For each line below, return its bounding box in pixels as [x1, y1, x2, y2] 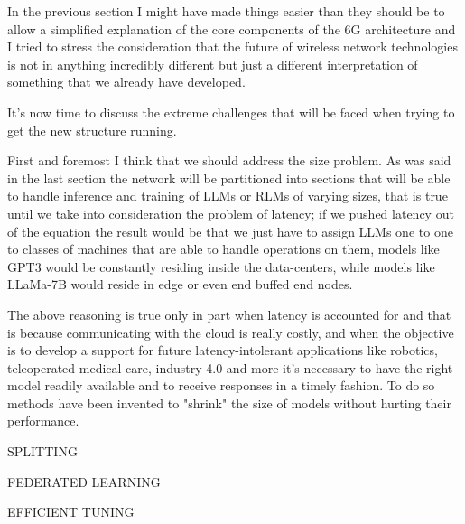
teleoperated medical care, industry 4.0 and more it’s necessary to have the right [7, 358, 453, 377]
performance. [7, 411, 79, 430]
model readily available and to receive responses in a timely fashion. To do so [7, 376, 435, 395]
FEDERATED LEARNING [7, 472, 161, 491]
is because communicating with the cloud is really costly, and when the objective [7, 323, 454, 342]
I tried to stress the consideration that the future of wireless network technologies [7, 37, 458, 56]
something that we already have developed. [7, 72, 246, 91]
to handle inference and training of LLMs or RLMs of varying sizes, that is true [7, 186, 448, 205]
